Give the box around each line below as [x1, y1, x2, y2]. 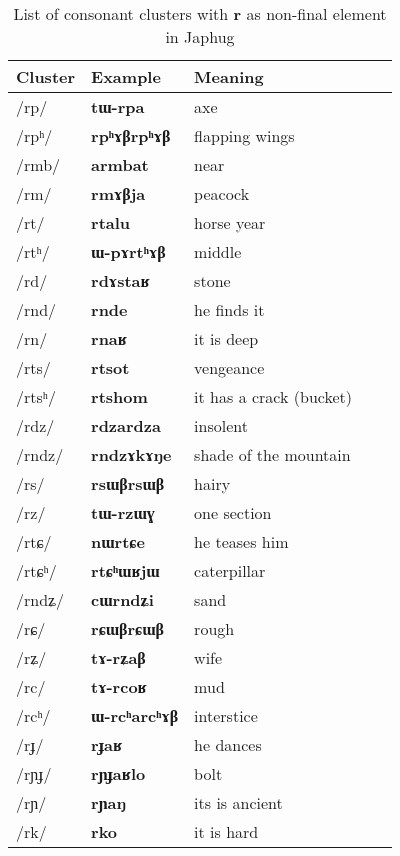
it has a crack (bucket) [194, 385, 352, 408]
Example [91, 65, 161, 88]
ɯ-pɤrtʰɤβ [91, 240, 166, 263]
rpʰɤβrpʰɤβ [91, 124, 171, 147]
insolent [194, 414, 248, 437]
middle [194, 240, 242, 263]
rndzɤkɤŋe [91, 443, 172, 466]
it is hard [194, 820, 259, 843]
